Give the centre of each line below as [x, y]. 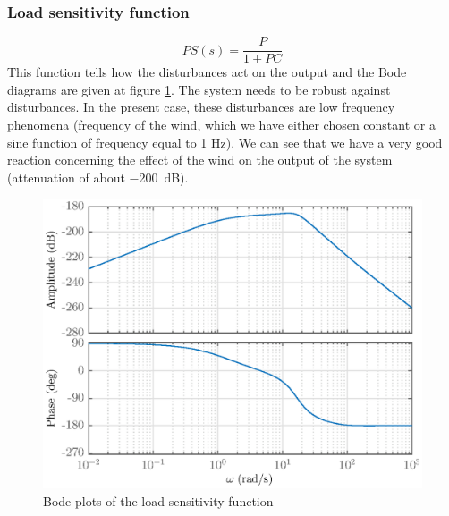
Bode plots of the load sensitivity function [158, 500]
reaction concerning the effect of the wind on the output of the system [200, 160]
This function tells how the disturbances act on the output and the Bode [207, 72]
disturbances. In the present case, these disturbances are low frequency [201, 107]
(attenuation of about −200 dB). [98, 177]
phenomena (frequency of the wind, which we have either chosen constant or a [221, 125]
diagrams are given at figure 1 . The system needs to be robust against [199, 89]
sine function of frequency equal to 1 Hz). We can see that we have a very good [225, 142]
